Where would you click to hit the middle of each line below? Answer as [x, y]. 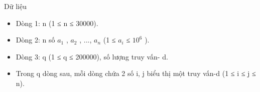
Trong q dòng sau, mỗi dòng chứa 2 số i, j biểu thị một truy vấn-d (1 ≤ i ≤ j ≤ [136, 73]
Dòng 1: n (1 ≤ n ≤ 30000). [57, 23]
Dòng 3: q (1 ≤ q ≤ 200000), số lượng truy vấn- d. [92, 56]
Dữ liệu [15, 6]
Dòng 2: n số [35, 40]
